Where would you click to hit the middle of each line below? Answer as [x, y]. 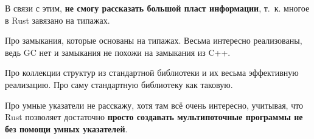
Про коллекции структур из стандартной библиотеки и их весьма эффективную [152, 73]
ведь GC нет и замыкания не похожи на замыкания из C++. [118, 52]
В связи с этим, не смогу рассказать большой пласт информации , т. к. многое [157, 8]
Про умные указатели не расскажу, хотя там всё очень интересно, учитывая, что [154, 105]
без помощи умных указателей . [66, 128]
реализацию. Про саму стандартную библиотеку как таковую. [119, 84]
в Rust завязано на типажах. [58, 20]
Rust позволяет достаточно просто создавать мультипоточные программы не [154, 117]
